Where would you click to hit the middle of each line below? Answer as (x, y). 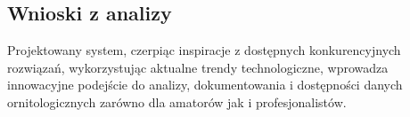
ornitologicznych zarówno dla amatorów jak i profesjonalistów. (177, 101)
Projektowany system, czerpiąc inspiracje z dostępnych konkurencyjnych (204, 50)
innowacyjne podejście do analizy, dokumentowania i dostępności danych (205, 85)
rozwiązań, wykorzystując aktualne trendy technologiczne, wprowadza (198, 67)
